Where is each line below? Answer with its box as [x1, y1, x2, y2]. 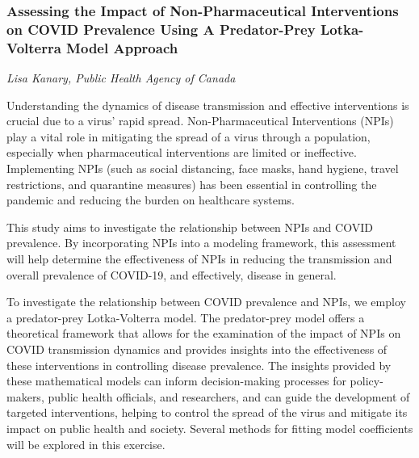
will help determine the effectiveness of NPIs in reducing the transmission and [6, 250, 392, 267]
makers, [6, 388, 44, 405]
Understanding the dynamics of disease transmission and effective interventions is [6, 96, 409, 113]
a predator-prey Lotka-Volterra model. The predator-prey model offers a [6, 309, 365, 326]
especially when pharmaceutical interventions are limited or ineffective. [6, 144, 357, 161]
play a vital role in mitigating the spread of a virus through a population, [6, 128, 371, 145]
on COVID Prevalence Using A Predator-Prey [6, 19, 316, 39]
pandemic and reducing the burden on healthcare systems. [6, 191, 295, 208]
